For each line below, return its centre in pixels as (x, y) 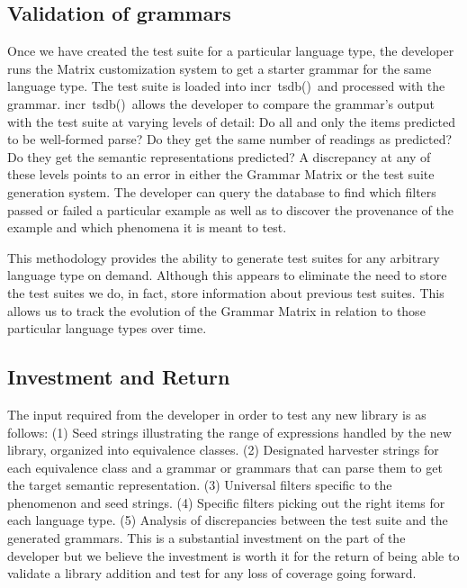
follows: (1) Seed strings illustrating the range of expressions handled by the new (229, 432)
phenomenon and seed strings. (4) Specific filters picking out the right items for (226, 502)
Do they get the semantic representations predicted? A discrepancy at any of (219, 156)
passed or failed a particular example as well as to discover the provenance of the (230, 209)
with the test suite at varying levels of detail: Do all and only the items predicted (231, 121)
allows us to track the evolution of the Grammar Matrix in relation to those (216, 310)
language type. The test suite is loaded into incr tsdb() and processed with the (226, 86)
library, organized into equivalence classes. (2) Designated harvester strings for (223, 450)
